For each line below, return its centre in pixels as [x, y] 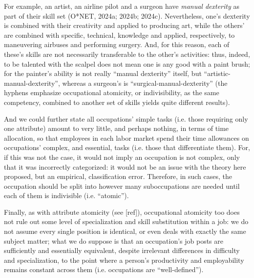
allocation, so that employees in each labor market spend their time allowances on [127, 138]
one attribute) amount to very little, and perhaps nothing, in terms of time [116, 128]
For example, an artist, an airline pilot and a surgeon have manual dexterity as [122, 6]
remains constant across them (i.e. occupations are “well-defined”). [104, 269]
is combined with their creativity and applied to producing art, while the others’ [124, 25]
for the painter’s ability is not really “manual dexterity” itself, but [103, 73]
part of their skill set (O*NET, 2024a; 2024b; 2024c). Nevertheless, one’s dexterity [127, 15]
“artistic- [217, 73]
